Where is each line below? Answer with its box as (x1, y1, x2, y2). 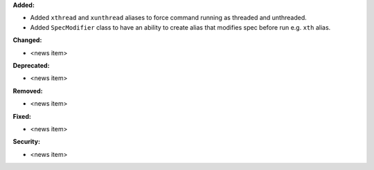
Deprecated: (12, 61, 50, 69)
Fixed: (12, 112, 31, 120)
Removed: (12, 86, 43, 95)
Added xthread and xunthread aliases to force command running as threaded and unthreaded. (30, 14, 308, 22)
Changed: (12, 36, 42, 44)
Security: (12, 138, 41, 146)
